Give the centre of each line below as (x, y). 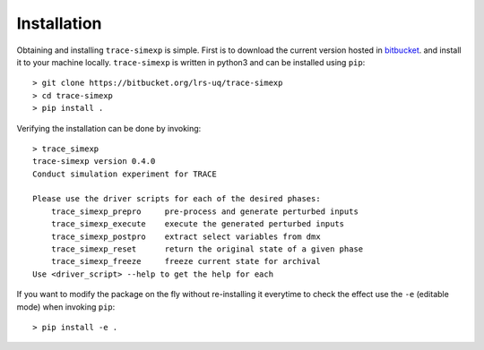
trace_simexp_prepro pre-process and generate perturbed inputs (204, 211)
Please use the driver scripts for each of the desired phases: (177, 199)
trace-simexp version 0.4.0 (94, 162)
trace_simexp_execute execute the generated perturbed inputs (198, 224)
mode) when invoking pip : (66, 307)
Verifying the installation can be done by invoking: (109, 128)
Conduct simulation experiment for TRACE (125, 174)
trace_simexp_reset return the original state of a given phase (207, 249)
